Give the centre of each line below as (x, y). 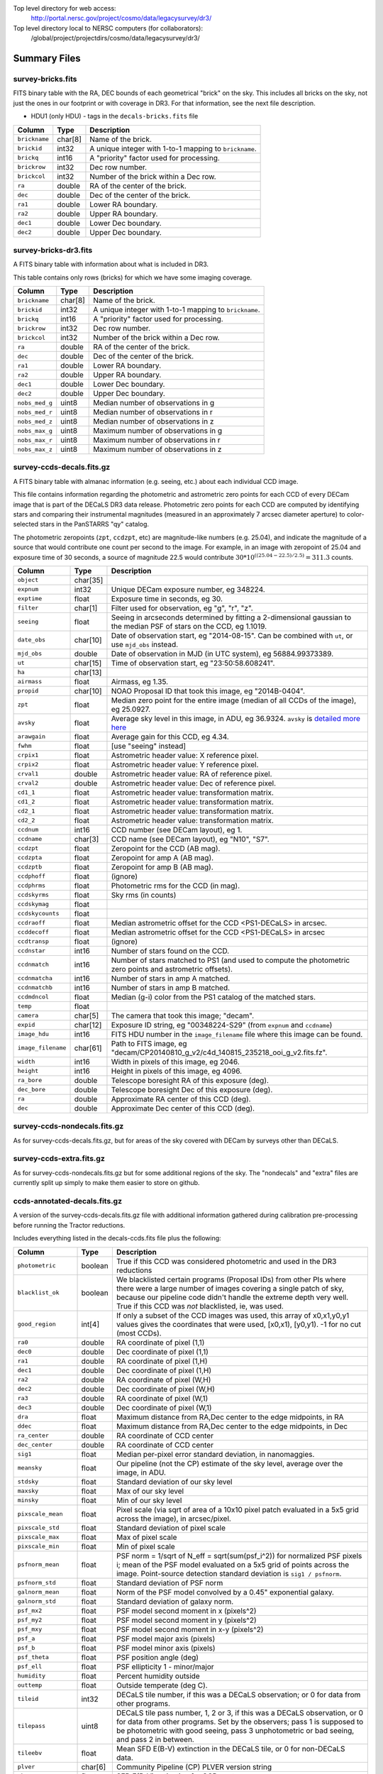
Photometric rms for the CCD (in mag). (176, 886)
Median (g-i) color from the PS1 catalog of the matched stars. (213, 997)
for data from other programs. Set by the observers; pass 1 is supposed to (240, 1721)
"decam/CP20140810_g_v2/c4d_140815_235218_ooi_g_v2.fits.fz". (219, 1052)
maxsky (28, 1491)
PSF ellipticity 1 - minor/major (165, 1666)
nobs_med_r (35, 412)
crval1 (28, 774)
